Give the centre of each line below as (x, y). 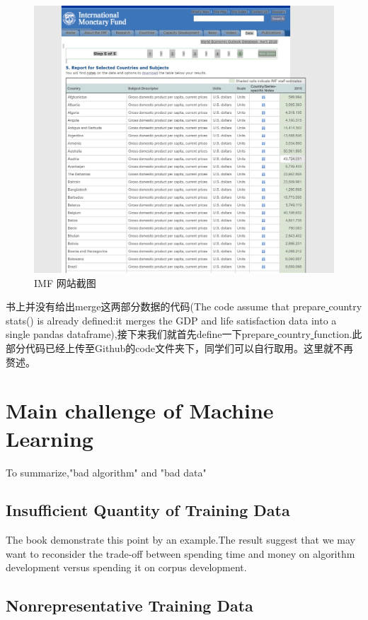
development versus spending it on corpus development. (126, 567)
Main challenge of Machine (140, 410)
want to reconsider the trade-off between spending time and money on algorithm (180, 553)
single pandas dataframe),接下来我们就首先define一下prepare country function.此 (184, 334)
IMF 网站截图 (65, 282)
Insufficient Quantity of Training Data (148, 510)
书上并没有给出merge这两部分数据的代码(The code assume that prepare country (184, 306)
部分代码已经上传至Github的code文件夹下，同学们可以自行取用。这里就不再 (179, 348)
